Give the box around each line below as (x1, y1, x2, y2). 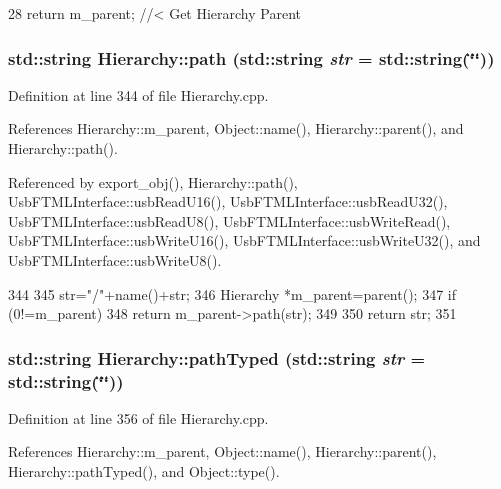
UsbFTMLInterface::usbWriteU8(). (8, 249, 222, 270)
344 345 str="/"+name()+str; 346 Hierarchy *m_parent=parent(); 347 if (8, 283, 456, 304)
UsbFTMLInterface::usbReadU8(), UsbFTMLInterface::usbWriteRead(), (8, 210, 451, 231)
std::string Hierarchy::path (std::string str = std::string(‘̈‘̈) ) (8, 45, 495, 70)
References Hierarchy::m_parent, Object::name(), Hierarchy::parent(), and (8, 118, 464, 139)
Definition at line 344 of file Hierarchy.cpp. (8, 84, 269, 105)
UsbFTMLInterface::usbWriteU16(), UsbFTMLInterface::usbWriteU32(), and (8, 230, 481, 251)
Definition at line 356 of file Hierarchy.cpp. (8, 407, 269, 428)
